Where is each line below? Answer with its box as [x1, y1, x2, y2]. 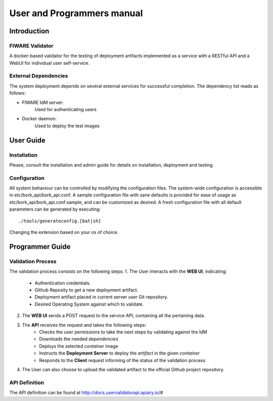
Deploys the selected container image [39, 343, 118, 349]
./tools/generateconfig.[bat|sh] [18, 218, 101, 224]
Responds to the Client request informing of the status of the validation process [39, 357, 206, 363]
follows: [9, 90, 26, 96]
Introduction [9, 27, 50, 35]
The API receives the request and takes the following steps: [22, 322, 147, 328]
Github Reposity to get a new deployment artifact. [34, 287, 139, 293]
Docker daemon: [22, 116, 57, 122]
